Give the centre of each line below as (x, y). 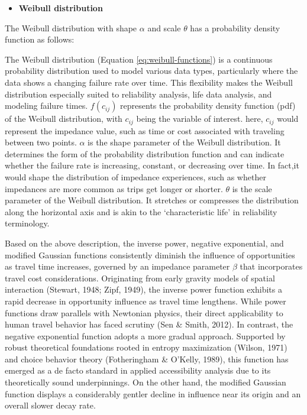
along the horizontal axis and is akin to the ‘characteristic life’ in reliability (141, 211)
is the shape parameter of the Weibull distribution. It (184, 142)
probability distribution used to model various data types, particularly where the (151, 71)
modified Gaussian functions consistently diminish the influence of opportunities (150, 254)
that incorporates (271, 266)
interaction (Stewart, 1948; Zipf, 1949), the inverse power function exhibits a (143, 289)
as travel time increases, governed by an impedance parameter (117, 266)
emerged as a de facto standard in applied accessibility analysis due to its (138, 370)
